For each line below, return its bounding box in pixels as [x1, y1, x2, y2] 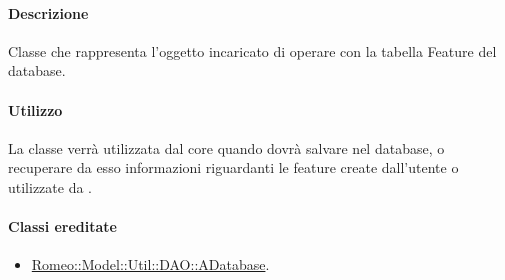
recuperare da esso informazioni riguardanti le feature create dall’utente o [8, 157, 459, 178]
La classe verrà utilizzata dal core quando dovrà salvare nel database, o [8, 137, 445, 158]
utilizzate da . [8, 176, 92, 197]
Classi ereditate [8, 216, 117, 237]
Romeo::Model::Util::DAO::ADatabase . [31, 254, 270, 275]
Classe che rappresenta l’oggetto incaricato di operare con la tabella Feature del [8, 40, 497, 61]
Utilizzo [8, 99, 63, 120]
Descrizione [8, 2, 89, 23]
